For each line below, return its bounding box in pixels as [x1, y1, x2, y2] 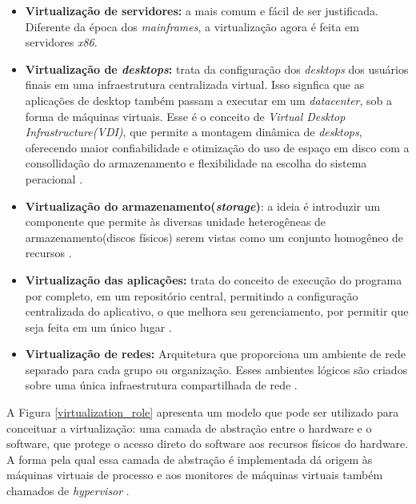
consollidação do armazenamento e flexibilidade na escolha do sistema [25, 155, 367, 171]
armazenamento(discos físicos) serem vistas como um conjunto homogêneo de [25, 228, 404, 245]
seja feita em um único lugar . [25, 318, 172, 335]
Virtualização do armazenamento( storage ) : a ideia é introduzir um [25, 197, 381, 214]
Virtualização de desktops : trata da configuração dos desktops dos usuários [25, 60, 409, 77]
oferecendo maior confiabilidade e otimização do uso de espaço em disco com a [25, 139, 410, 155]
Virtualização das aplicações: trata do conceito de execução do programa [25, 271, 402, 288]
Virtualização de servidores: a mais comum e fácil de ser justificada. [25, 2, 378, 18]
